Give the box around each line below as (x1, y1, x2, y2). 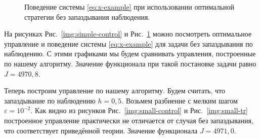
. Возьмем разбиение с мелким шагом (121, 95, 238, 106)
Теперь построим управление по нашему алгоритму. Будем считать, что (4, 85, 225, 96)
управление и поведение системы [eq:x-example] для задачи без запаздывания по (4, 38, 253, 49)
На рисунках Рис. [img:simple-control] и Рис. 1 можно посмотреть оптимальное (4, 28, 252, 39)
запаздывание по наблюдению (4, 95, 96, 106)
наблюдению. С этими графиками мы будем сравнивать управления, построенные (4, 48, 256, 59)
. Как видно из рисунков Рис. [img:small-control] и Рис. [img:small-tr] (30, 105, 248, 116)
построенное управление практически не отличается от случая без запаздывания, (4, 115, 253, 125)
